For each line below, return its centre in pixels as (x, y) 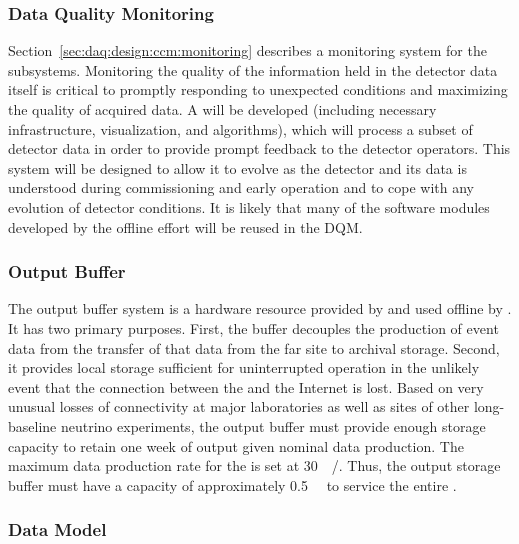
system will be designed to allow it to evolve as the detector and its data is (237, 167)
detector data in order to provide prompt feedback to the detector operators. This (259, 148)
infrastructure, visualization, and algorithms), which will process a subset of (240, 128)
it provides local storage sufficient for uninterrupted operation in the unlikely (244, 367)
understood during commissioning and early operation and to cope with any (241, 187)
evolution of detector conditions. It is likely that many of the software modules (249, 206)
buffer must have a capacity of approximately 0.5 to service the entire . (232, 484)
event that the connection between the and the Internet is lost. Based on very (246, 386)
